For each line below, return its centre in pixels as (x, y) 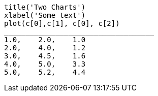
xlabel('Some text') (45, 15)
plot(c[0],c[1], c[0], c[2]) (62, 23)
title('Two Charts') (45, 7)
